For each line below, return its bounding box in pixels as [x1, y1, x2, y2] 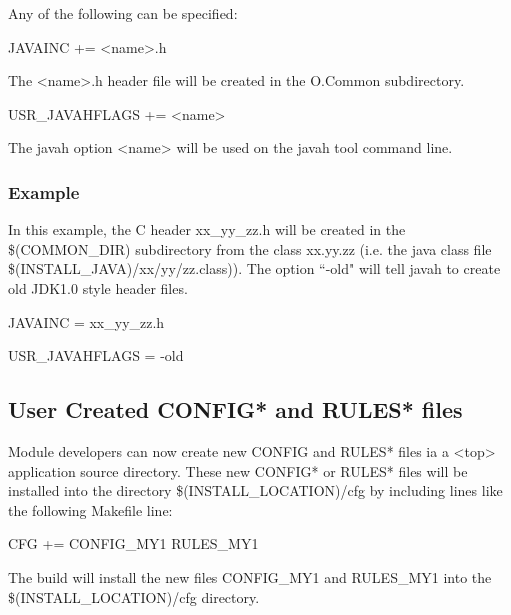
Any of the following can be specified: [8, 3, 238, 23]
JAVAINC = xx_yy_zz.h [8, 311, 165, 332]
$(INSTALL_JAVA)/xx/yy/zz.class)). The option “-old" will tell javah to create [8, 258, 501, 279]
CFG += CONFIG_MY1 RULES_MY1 [8, 533, 259, 554]
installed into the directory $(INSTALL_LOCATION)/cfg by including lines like [8, 480, 503, 501]
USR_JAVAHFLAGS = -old [8, 345, 184, 366]
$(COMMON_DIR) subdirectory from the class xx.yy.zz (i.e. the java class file [8, 238, 492, 259]
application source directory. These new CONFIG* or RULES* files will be [8, 460, 468, 481]
